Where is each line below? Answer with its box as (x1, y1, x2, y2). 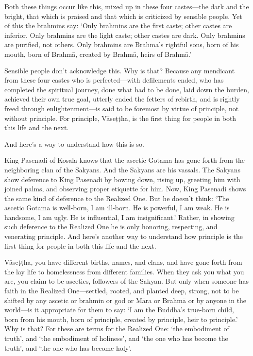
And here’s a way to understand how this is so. (4, 138, 144, 149)
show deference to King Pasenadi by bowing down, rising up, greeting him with (4, 174, 240, 184)
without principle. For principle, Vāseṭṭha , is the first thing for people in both (4, 113, 236, 123)
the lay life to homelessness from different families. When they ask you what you (4, 266, 244, 276)
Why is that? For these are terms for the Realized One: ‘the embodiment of (4, 323, 229, 334)
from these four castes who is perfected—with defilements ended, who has (4, 75, 224, 85)
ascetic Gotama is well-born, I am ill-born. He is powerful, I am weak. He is (4, 203, 230, 213)
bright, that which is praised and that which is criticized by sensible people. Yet (4, 11, 242, 21)
